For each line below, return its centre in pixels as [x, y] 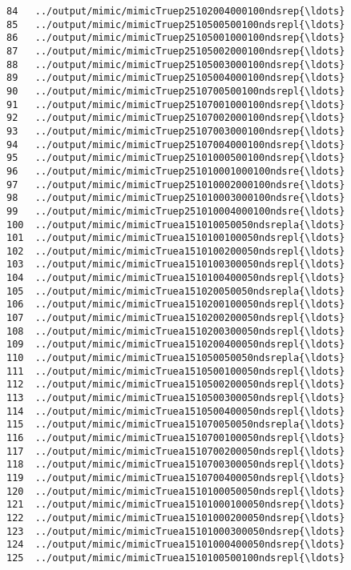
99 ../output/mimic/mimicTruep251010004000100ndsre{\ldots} [176, 211]
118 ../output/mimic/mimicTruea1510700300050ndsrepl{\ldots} [176, 465]
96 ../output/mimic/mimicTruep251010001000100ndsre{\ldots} [176, 171]
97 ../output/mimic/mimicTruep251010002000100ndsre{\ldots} [176, 185]
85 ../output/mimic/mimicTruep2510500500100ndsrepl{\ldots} [176, 24]
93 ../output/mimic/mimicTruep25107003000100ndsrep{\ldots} [176, 131]
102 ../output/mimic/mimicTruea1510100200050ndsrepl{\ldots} [176, 251]
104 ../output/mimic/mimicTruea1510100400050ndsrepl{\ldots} [176, 278]
